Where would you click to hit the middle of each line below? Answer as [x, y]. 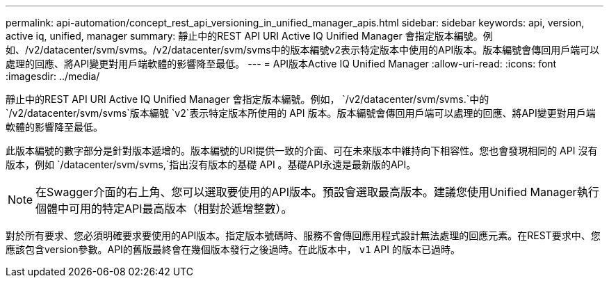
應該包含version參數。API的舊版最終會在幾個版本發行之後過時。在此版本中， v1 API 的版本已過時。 [233, 249]
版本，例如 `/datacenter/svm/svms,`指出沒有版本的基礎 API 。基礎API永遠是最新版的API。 [211, 164]
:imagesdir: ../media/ [53, 76]
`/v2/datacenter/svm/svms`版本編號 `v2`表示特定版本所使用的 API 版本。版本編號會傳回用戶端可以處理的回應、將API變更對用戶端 [301, 113]
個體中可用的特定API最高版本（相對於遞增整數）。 [164, 209]
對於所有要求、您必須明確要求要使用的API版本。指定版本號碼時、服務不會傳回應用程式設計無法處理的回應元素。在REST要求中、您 [303, 235]
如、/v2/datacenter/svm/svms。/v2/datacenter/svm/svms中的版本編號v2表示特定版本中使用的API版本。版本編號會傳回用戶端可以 [303, 50]
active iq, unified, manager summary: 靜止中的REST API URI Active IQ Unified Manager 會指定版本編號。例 [249, 36]
